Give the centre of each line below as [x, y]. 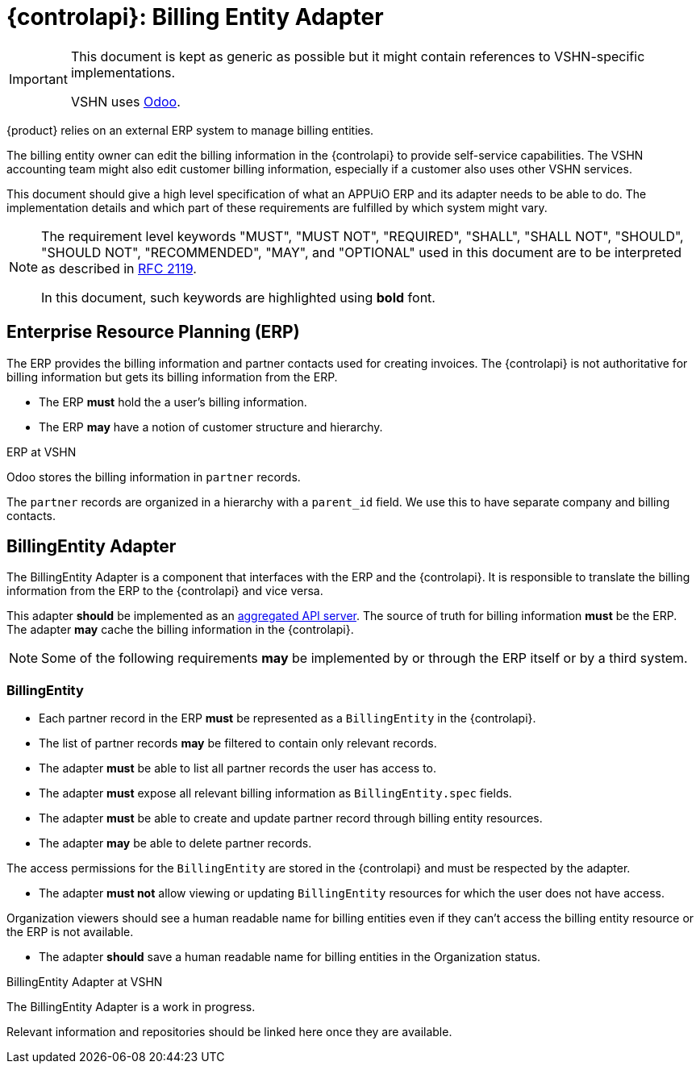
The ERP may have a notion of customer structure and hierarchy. [211, 427]
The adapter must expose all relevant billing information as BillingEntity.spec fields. [275, 793]
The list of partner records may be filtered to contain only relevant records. [238, 743]
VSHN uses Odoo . [125, 101]
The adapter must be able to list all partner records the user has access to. [238, 768]
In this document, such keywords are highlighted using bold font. [238, 297]
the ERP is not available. [70, 932]
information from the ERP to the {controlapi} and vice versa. [165, 591]
